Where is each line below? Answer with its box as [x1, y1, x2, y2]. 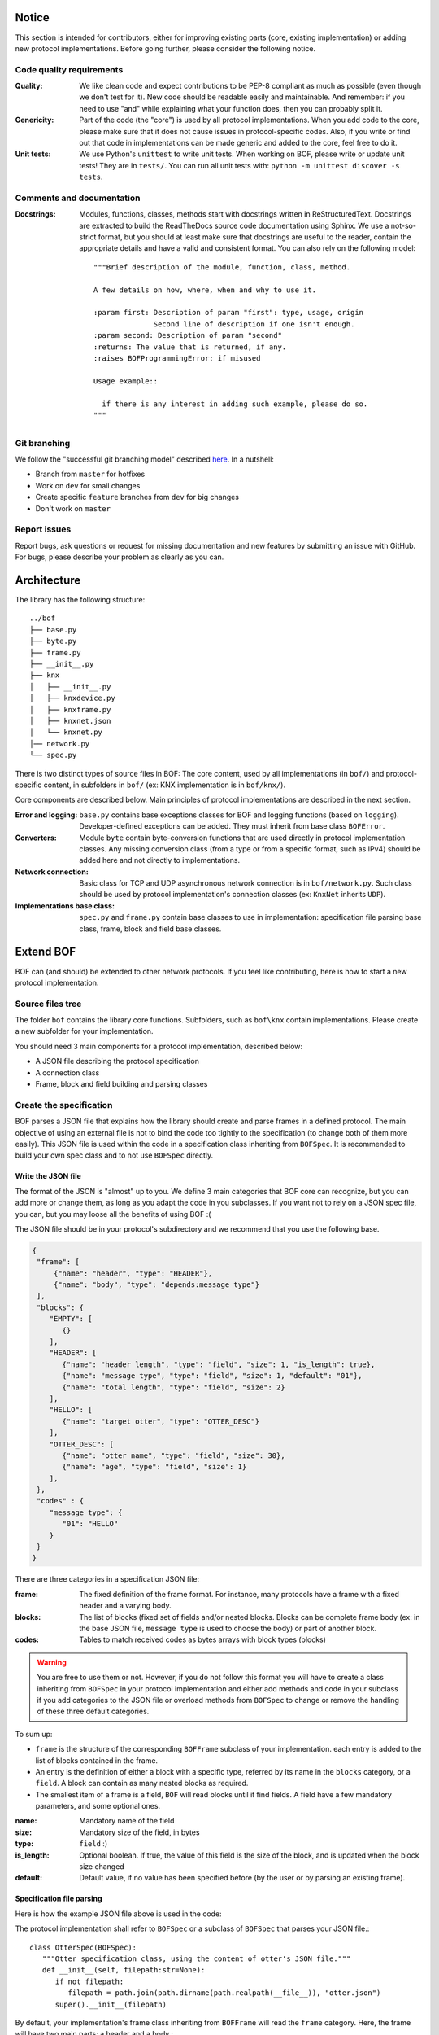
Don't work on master [35, 503, 111, 513]
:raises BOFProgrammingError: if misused [93, 354, 261, 362]
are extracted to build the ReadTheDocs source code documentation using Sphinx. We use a [79, 221, 389, 230]
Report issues [15, 523, 72, 535]
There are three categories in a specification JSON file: [15, 1574, 200, 1584]
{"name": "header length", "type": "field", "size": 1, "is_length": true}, [62, 1359, 376, 1369]
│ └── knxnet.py [29, 728, 103, 737]
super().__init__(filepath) [54, 1999, 167, 2009]
